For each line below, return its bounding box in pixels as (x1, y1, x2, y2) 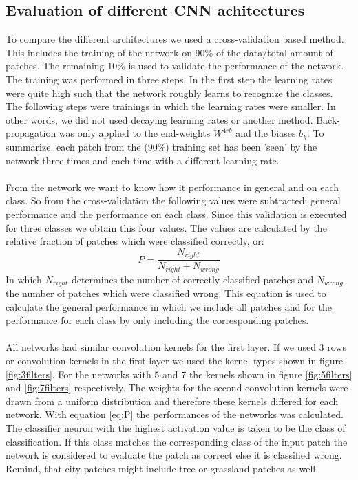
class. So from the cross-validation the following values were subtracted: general (6, 193, 341, 208)
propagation (6, 126, 56, 140)
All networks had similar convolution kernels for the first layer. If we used (6, 340, 316, 354)
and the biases (235, 126, 296, 140)
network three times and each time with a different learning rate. (6, 153, 280, 167)
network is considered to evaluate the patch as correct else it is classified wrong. (6, 448, 342, 462)
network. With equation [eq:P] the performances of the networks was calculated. (6, 407, 344, 422)
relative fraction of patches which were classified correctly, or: (6, 234, 264, 248)
